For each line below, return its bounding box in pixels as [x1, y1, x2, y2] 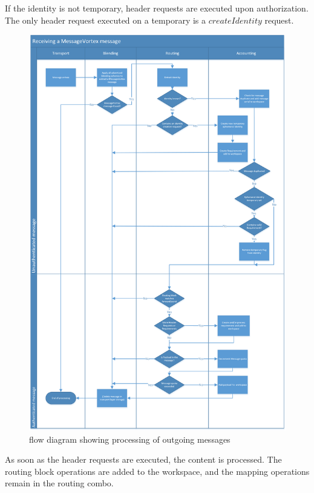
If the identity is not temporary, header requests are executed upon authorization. [5, 2, 309, 14]
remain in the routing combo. [5, 477, 114, 489]
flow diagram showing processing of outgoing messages [29, 432, 231, 445]
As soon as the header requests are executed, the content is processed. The [5, 453, 282, 466]
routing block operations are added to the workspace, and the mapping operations [5, 465, 310, 477]
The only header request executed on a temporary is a [5, 13, 206, 26]
